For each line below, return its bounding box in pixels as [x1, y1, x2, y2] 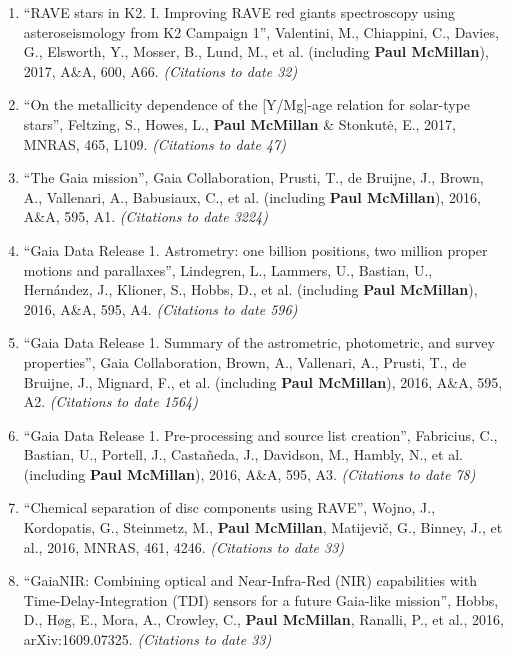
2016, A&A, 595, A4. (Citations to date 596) [23, 298, 298, 319]
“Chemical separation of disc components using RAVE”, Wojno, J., [23, 497, 436, 518]
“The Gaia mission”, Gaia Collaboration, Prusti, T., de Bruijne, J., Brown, [23, 167, 484, 188]
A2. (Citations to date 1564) [23, 391, 198, 412]
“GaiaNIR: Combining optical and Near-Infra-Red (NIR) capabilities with [23, 570, 477, 591]
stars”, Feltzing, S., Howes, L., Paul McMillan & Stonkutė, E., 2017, [23, 113, 457, 134]
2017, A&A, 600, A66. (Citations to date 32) [23, 60, 298, 81]
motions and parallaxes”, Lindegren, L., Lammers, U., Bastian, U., [23, 259, 433, 280]
